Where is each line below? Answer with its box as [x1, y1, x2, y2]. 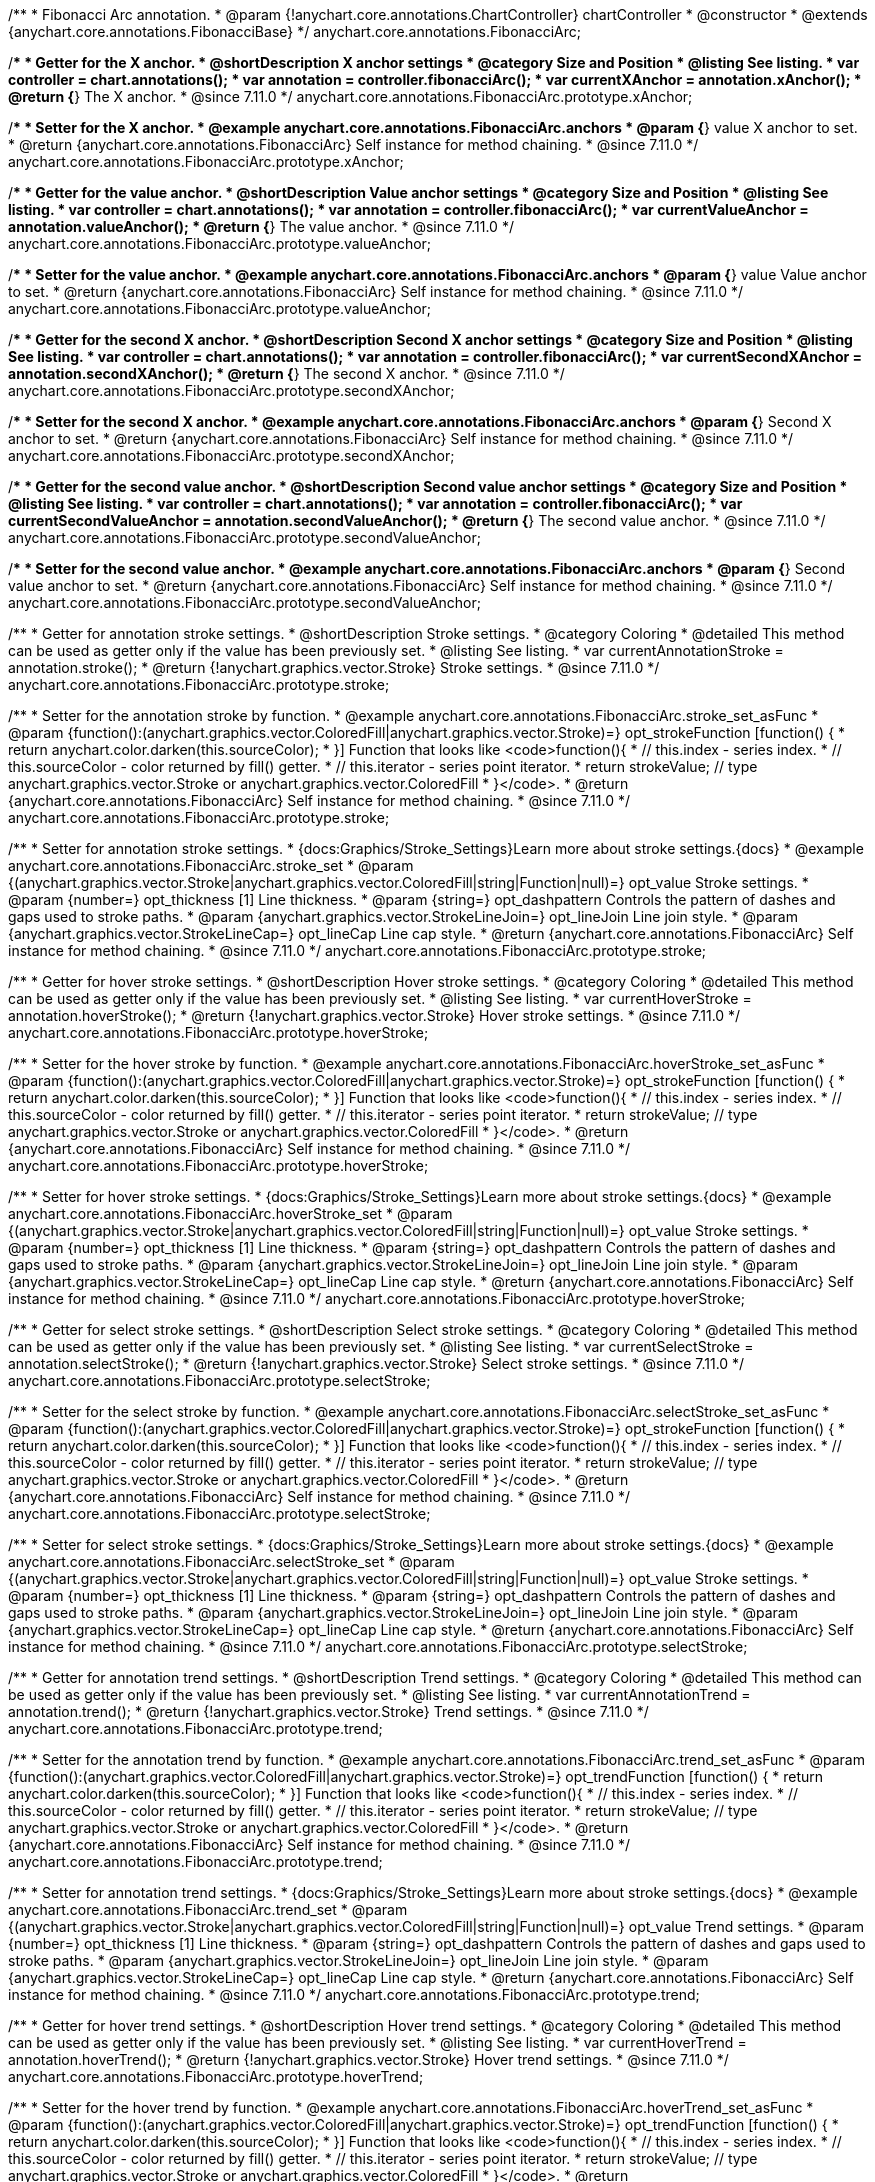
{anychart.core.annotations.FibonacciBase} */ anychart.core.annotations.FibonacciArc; [8, 23, 582, 40]
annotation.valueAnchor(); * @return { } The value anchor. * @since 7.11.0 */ [8, 218, 514, 235]
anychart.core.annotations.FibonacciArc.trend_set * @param [8, 1901, 408, 1918]
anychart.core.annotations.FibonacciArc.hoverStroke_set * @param [8, 1205, 453, 1222]
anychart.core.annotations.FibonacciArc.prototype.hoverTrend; [8, 2068, 424, 2085]
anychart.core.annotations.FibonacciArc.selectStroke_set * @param [8, 1553, 455, 1570]
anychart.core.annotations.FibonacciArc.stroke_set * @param [8, 857, 414, 874]
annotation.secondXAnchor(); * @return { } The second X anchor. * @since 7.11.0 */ [8, 365, 565, 382]
